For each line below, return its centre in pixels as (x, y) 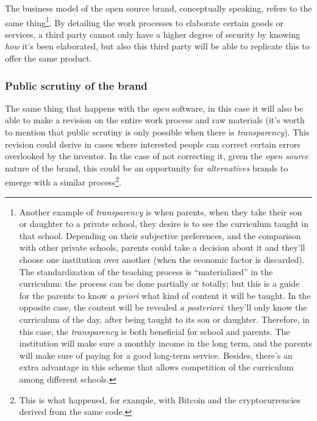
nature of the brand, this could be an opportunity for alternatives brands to (147, 167)
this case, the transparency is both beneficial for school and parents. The (155, 331)
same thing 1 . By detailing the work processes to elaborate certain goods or (144, 21)
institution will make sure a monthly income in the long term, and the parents (166, 343)
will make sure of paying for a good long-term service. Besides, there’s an (156, 355)
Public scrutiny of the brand (76, 85)
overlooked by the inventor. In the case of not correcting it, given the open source (157, 156)
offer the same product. (48, 58)
